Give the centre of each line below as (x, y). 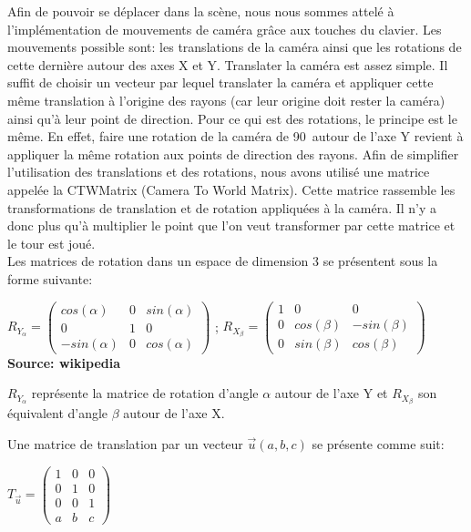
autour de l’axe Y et (331, 393)
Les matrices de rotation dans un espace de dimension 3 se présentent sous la (223, 261)
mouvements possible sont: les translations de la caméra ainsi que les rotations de (235, 47)
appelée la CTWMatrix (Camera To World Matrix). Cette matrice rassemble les (231, 189)
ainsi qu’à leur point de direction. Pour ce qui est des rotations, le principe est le (232, 118)
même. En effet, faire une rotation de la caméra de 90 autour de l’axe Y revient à (235, 136)
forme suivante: (50, 278)
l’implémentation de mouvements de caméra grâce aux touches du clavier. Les (225, 29)
